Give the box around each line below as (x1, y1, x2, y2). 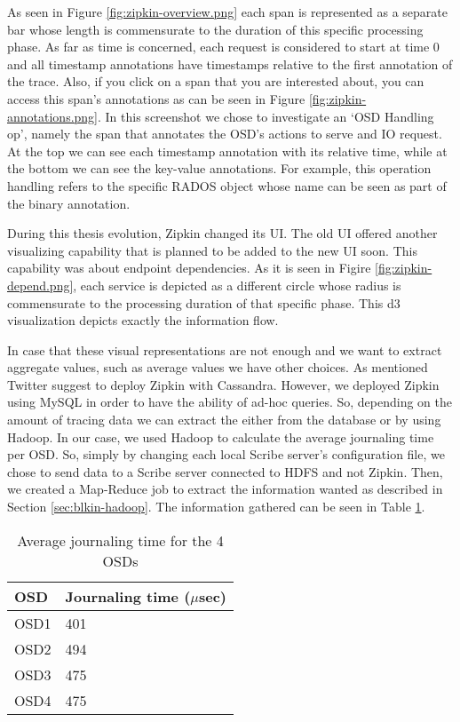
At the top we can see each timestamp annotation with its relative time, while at (7, 141, 448, 160)
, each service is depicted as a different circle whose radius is (73, 275, 401, 294)
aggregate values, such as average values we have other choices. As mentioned (7, 358, 428, 377)
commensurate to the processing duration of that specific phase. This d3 (7, 293, 401, 312)
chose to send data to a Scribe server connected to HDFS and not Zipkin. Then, (7, 462, 443, 480)
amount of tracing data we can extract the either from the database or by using (7, 410, 441, 429)
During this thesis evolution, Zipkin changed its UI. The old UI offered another (7, 224, 438, 242)
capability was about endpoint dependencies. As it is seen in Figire (7, 258, 371, 277)
